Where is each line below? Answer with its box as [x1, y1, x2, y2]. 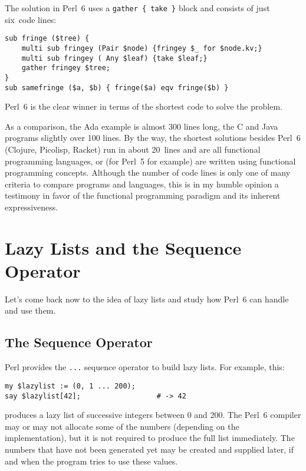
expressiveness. [5, 200, 58, 213]
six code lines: [5, 13, 57, 25]
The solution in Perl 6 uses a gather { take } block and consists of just [5, 2, 270, 14]
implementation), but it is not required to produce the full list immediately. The [5, 432, 295, 444]
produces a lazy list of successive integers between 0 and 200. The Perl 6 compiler [5, 409, 301, 421]
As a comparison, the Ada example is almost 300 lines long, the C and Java [5, 120, 278, 132]
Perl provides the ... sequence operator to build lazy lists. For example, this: [5, 361, 285, 373]
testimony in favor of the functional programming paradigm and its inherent [5, 189, 281, 202]
